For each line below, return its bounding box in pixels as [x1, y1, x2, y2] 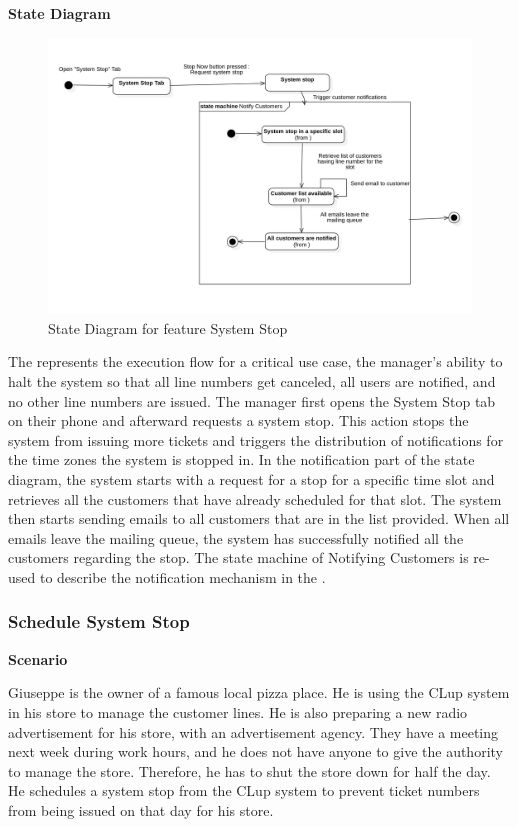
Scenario [8, 648, 68, 669]
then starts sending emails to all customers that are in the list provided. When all [8, 508, 510, 529]
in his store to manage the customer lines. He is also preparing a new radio [8, 701, 468, 722]
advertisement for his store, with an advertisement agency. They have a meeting [8, 721, 499, 742]
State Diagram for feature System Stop [48, 317, 288, 338]
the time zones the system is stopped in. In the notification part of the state [8, 449, 475, 470]
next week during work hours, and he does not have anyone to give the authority [8, 741, 503, 762]
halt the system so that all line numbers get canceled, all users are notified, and [8, 370, 496, 391]
